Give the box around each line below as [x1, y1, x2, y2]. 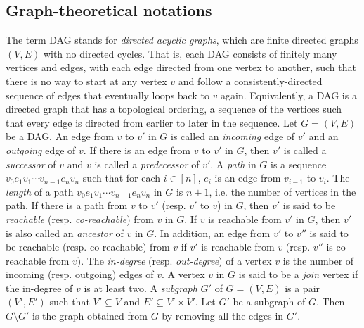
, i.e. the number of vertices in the [209, 184, 356, 198]
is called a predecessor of [94, 156, 200, 171]
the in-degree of [6, 280, 73, 295]
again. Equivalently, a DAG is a [221, 87, 357, 102]
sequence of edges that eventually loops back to [6, 87, 209, 102]
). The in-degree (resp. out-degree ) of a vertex [77, 253, 272, 267]
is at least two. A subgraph [84, 280, 197, 295]
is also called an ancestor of [6, 225, 124, 240]
